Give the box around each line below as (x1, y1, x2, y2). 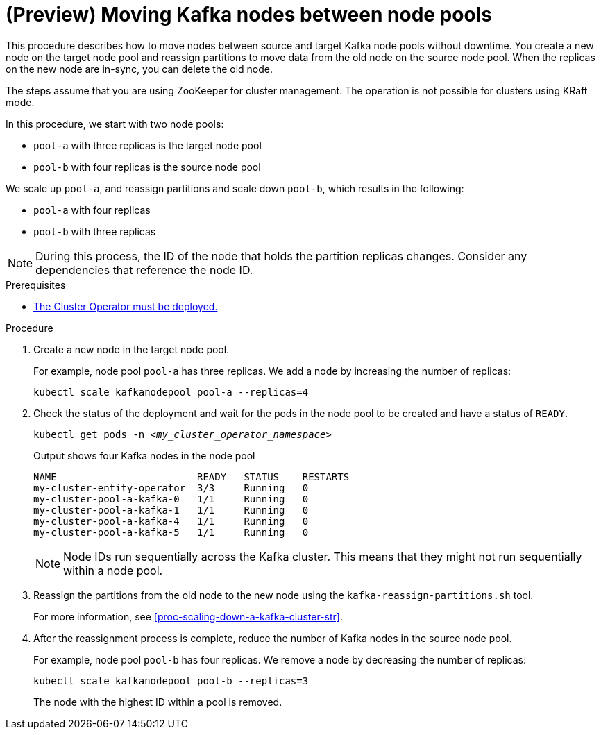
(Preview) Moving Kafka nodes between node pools (6, 3, 492, 26)
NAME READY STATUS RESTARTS (33, 471, 350, 482)
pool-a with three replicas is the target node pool (33, 139, 262, 151)
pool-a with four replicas (33, 203, 151, 216)
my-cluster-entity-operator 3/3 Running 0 (33, 482, 309, 493)
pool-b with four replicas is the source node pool (33, 160, 261, 173)
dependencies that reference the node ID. (35, 262, 253, 277)
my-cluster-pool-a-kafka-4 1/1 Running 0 (33, 515, 309, 527)
